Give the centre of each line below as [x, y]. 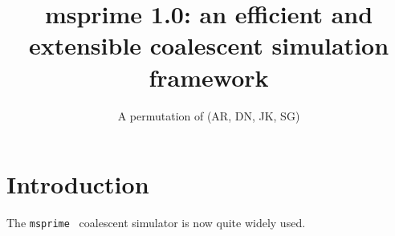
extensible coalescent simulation [209, 45]
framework [209, 77]
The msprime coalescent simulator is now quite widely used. [156, 223]
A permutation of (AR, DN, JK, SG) [209, 115]
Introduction [78, 184]
